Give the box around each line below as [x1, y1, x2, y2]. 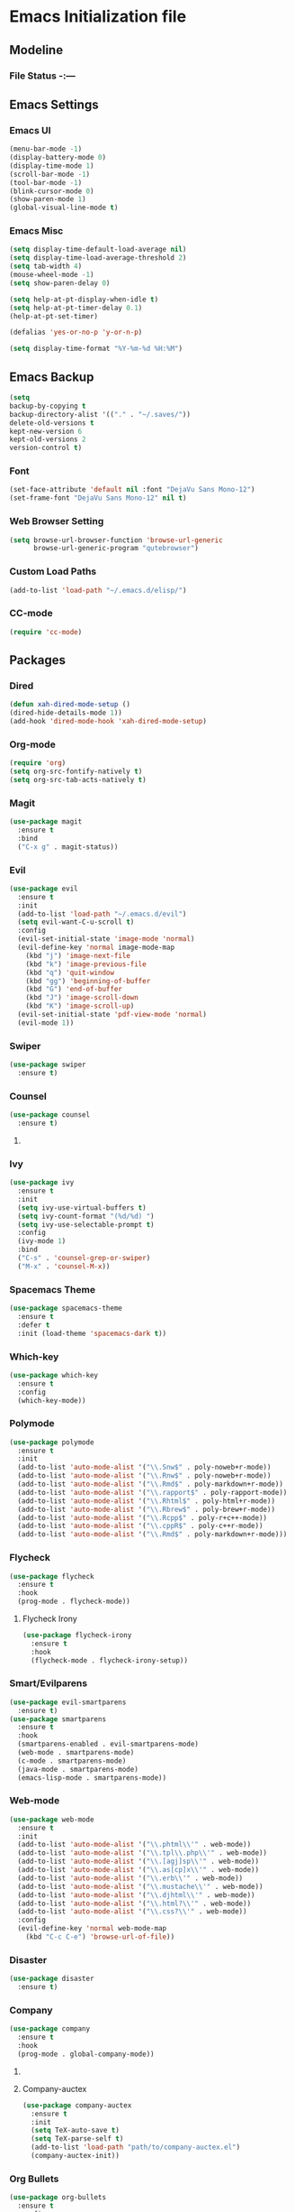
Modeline [9, 42, 64, 58]
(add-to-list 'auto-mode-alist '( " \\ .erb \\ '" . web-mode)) [17, 1874, 244, 1883]
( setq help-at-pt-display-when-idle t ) [9, 295, 159, 304]
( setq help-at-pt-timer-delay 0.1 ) [9, 303, 143, 312]
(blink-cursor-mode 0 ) [9, 187, 94, 196]
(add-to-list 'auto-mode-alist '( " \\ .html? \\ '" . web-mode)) [17, 1899, 252, 1908]
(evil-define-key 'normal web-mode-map [17, 1924, 167, 1933]
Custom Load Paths [9, 566, 97, 578]
